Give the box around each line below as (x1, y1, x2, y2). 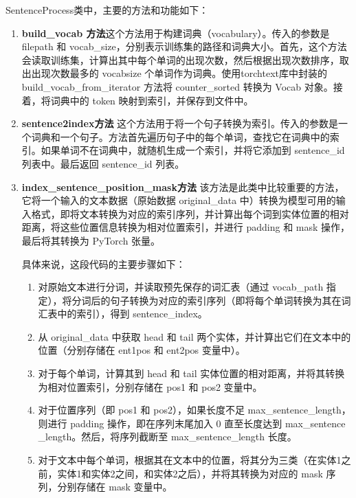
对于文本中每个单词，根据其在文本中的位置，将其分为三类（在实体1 (38, 453, 342, 467)
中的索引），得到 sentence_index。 (57, 306, 208, 321)
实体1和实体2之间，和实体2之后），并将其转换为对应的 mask (57, 466, 323, 480)
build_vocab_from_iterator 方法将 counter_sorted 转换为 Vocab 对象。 (21, 79, 333, 93)
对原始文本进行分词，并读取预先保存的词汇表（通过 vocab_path (38, 280, 324, 294)
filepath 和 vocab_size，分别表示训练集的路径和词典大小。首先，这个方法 (21, 39, 347, 54)
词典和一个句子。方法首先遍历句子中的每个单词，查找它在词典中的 (31, 129, 330, 144)
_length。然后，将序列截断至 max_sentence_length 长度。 (38, 429, 297, 444)
